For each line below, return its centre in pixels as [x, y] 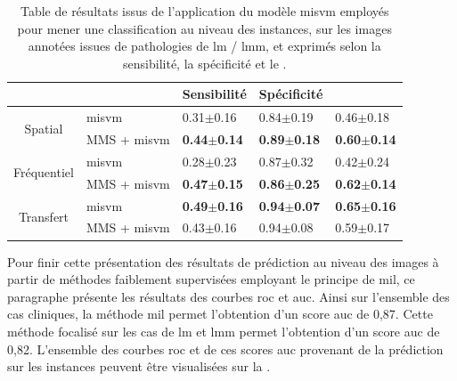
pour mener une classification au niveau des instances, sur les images [204, 28]
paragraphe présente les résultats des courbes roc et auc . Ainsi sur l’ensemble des [228, 296]
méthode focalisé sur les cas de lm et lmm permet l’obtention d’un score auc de [224, 331]
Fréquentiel [44, 172]
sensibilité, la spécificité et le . [205, 63]
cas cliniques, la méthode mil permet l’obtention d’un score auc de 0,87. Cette [220, 314]
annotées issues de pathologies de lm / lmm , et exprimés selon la [204, 46]
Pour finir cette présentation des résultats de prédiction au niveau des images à [223, 261]
